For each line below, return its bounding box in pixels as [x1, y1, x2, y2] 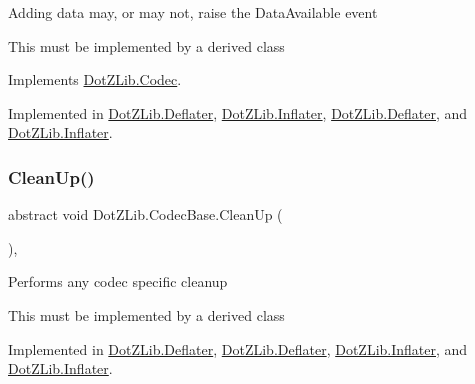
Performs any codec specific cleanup [8, 271, 228, 292]
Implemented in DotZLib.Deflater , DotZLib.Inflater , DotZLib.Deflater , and [8, 102, 468, 123]
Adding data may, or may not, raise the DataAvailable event [8, 2, 378, 22]
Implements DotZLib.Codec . [8, 69, 182, 90]
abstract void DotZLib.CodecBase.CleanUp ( [8, 204, 283, 225]
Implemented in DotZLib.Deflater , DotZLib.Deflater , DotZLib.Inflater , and [8, 338, 468, 359]
